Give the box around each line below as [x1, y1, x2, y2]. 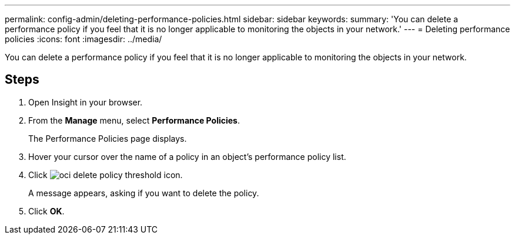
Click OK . [28, 206, 65, 216]
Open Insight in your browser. [28, 97, 143, 107]
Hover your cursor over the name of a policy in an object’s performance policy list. [28, 151, 346, 162]
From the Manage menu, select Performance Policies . [28, 115, 240, 125]
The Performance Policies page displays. [28, 133, 187, 144]
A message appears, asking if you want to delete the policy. [28, 187, 259, 198]
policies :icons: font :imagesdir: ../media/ [5, 34, 162, 44]
